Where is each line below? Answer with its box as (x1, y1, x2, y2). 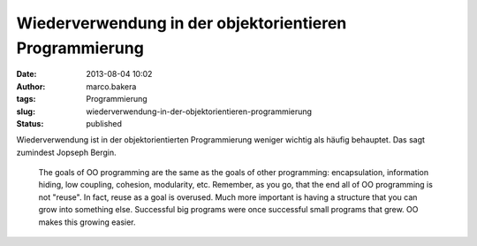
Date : (16, 69, 37, 80)
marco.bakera (86, 81, 137, 92)
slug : (16, 106, 35, 117)
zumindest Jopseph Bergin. (16, 147, 117, 158)
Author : (16, 81, 46, 92)
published (86, 118, 123, 128)
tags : (16, 94, 36, 104)
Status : (16, 118, 44, 128)
